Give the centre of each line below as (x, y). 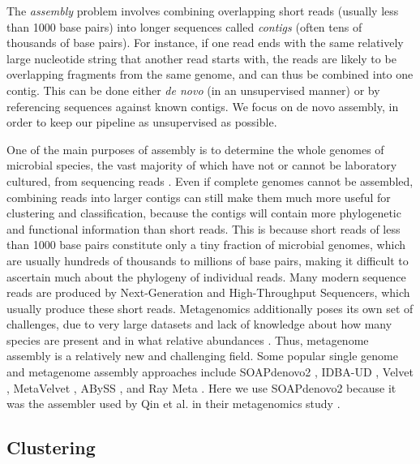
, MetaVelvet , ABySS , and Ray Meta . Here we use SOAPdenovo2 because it (201, 387)
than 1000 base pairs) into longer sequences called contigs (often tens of (184, 26)
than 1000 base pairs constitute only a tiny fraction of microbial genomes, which (206, 245)
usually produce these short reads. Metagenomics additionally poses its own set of (210, 308)
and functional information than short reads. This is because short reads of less (204, 228)
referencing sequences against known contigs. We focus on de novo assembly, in (203, 106)
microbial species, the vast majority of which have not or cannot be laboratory (202, 165)
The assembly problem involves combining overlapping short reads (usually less (203, 11)
